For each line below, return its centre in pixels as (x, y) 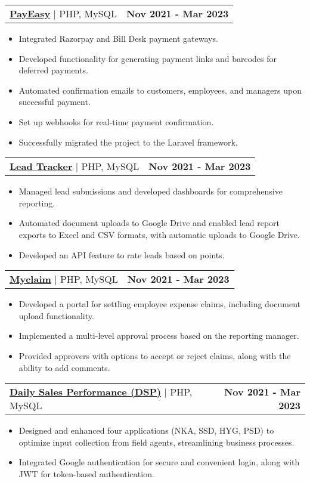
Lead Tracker (41, 166)
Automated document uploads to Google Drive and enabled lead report (149, 223)
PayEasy (30, 13)
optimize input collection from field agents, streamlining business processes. (156, 442)
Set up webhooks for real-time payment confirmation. (116, 121)
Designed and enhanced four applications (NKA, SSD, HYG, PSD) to (146, 430)
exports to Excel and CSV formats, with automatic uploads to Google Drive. (159, 234)
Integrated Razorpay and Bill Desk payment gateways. (118, 38)
